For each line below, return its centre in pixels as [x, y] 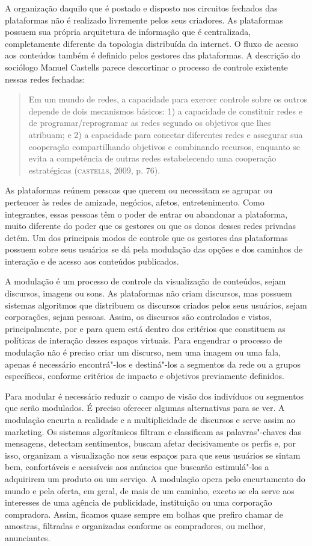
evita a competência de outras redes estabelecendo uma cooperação [152, 158]
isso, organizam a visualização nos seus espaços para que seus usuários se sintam [153, 455]
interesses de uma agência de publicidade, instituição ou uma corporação [139, 502]
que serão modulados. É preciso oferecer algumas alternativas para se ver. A [145, 408]
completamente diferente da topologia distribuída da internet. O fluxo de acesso [152, 43]
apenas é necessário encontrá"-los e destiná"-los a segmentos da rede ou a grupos [153, 364]
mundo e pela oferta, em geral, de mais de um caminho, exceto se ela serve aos [150, 490]
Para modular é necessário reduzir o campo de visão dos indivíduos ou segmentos [154, 396]
